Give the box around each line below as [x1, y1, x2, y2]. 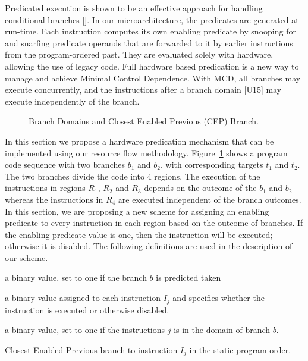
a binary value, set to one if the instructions [5, 324, 165, 336]
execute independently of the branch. [5, 95, 140, 107]
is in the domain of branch [174, 324, 271, 336]
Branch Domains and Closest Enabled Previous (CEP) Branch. [29, 115, 259, 127]
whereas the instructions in [5, 193, 103, 205]
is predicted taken [156, 271, 221, 284]
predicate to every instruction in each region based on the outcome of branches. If [5, 216, 303, 229]
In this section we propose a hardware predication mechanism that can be [5, 134, 274, 147]
